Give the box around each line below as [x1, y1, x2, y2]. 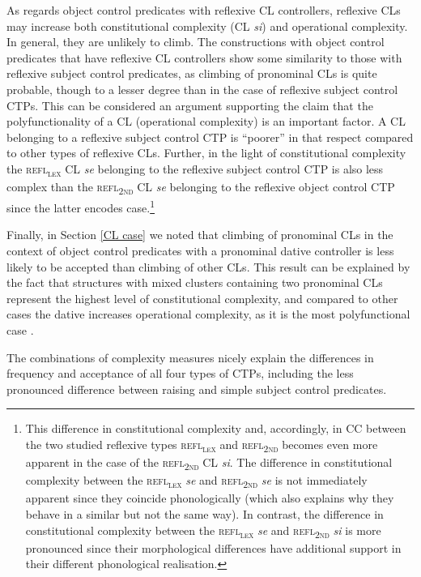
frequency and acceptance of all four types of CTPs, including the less [6, 365, 354, 382]
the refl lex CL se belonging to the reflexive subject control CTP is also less [6, 160, 384, 179]
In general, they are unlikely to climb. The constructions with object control [6, 33, 385, 50]
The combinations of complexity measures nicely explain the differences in [6, 348, 374, 365]
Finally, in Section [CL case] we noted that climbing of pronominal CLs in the [6, 226, 393, 243]
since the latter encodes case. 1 [6, 197, 155, 216]
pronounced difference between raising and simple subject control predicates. [6, 380, 387, 397]
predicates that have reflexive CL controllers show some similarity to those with [6, 49, 402, 66]
